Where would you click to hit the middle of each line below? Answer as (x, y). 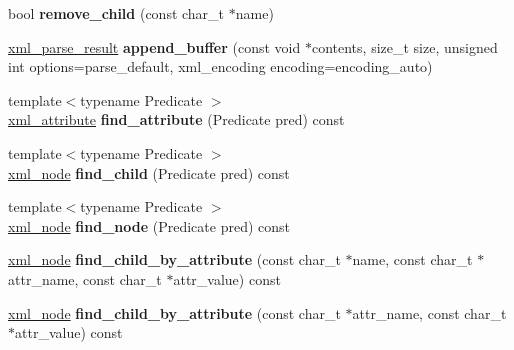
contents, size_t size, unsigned (404, 46)
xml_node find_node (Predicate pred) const (149, 225)
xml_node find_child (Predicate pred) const (149, 172)
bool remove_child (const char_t (116, 13)
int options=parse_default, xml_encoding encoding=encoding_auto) (220, 66)
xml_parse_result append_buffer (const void (154, 46)
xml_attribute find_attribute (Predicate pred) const (176, 119)
